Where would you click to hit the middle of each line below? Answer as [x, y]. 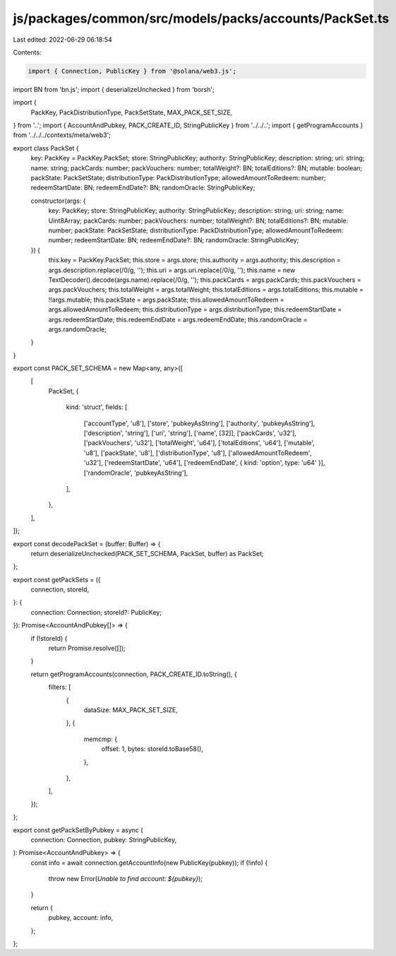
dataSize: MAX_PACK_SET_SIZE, [131, 710]
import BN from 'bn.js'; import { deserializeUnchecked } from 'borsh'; [114, 89]
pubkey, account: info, [81, 918]
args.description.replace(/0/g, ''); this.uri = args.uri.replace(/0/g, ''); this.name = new [172, 270]
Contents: [27, 52]
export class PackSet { [46, 148]
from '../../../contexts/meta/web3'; [62, 135]
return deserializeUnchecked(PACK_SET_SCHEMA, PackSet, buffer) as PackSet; [147, 553]
